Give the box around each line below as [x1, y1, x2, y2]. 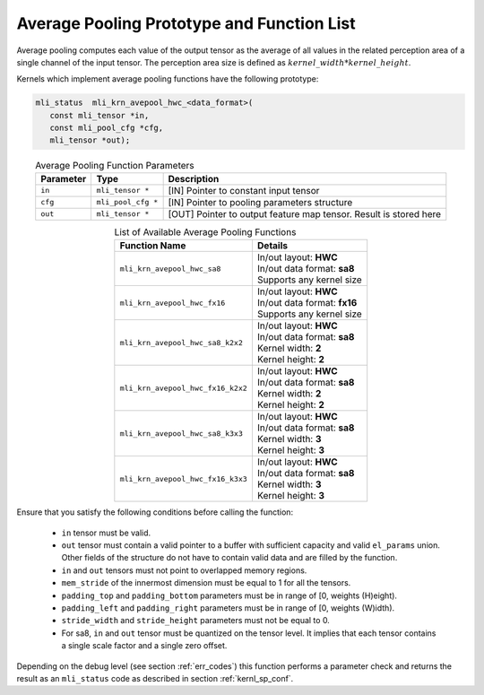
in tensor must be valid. [61, 527, 151, 538]
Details [256, 239, 289, 252]
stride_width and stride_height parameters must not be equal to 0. [61, 615, 331, 626]
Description [168, 172, 220, 185]
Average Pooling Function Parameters [35, 159, 194, 171]
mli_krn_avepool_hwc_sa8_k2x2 [119, 337, 244, 347]
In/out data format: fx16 [256, 297, 358, 309]
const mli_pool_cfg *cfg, [49, 123, 164, 134]
